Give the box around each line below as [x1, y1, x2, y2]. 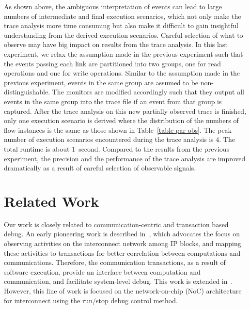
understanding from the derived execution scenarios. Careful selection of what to [4, 30, 243, 40]
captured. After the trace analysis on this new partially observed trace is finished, [4, 106, 247, 116]
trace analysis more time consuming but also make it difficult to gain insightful [4, 20, 238, 31]
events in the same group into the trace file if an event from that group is [4, 96, 222, 106]
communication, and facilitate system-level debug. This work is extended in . [4, 276, 233, 286]
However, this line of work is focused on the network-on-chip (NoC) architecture [4, 285, 242, 295]
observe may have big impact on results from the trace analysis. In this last [4, 39, 228, 49]
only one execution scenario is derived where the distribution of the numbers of [4, 115, 239, 125]
